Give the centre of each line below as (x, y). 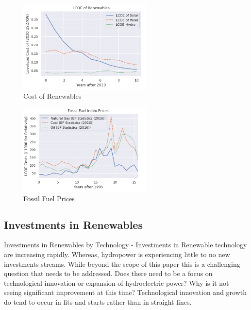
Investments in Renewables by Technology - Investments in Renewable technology (125, 245)
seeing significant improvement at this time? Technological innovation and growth (125, 292)
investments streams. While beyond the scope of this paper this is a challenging (122, 264)
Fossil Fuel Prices (49, 198)
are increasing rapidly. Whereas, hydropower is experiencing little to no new (117, 254)
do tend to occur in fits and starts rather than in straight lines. (98, 301)
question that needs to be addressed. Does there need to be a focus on (108, 273)
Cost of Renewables (52, 95)
